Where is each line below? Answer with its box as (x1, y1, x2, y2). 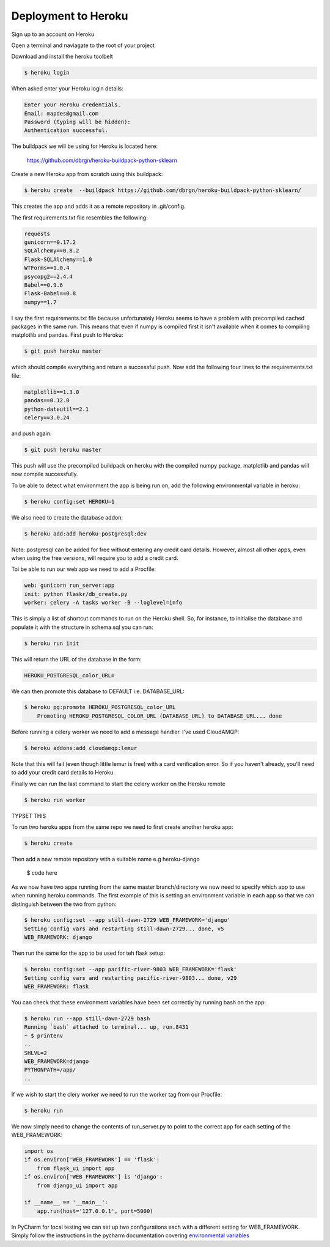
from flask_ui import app (37, 1164, 115, 1172)
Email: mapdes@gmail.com (24, 110, 99, 117)
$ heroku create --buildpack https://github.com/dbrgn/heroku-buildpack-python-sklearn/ (24, 187, 302, 194)
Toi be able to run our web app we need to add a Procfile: (11, 565, 156, 573)
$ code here (26, 869, 57, 877)
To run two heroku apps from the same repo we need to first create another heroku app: (11, 823, 233, 831)
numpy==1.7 (24, 298, 57, 306)
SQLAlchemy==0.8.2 (24, 248, 79, 254)
